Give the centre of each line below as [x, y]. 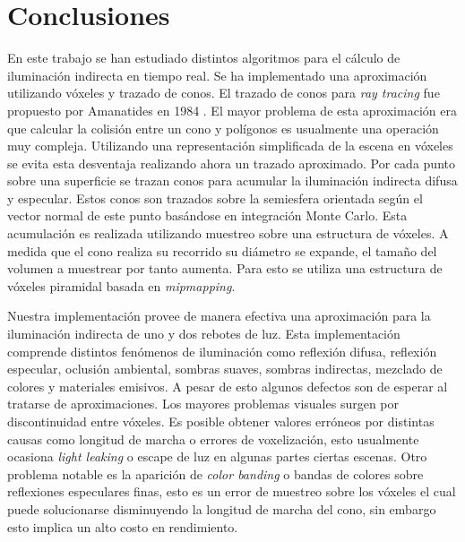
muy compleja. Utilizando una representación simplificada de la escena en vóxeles [230, 146]
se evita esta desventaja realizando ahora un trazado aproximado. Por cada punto [231, 163]
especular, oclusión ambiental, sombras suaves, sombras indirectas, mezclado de [225, 369]
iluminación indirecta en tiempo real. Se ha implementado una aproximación [217, 75]
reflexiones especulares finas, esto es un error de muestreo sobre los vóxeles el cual [232, 491]
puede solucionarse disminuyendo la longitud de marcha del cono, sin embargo [222, 508]
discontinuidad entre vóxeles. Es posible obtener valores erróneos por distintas [221, 421]
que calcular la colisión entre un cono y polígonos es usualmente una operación [223, 128]
